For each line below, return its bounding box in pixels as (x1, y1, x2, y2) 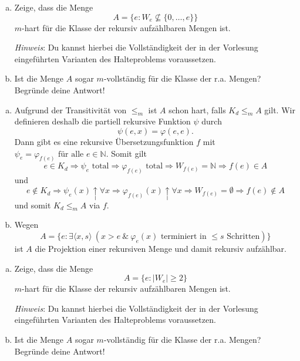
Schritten (227, 232, 260, 241)
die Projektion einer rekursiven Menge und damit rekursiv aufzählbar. (35, 242, 286, 255)
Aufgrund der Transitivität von (14, 103, 127, 116)
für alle (58, 150, 84, 158)
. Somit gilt (106, 147, 147, 159)
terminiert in (160, 232, 207, 241)
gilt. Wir (264, 103, 295, 116)
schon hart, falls (168, 103, 226, 116)
